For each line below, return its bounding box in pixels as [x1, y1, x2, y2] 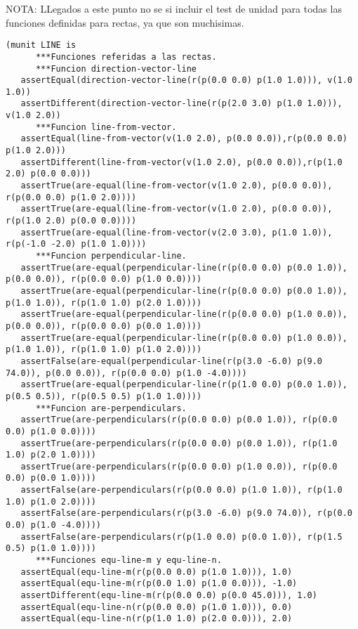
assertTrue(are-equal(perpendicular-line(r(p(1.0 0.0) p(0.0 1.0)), [20, 380, 347, 390]
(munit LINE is [6, 40, 77, 51]
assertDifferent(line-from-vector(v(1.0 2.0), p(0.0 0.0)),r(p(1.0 [20, 157, 343, 167]
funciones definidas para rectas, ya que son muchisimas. [6, 15, 244, 30]
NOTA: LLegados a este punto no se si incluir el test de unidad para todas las [6, 1, 342, 15]
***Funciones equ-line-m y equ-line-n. [35, 555, 222, 566]
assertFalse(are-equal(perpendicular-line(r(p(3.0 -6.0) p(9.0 [20, 356, 323, 366]
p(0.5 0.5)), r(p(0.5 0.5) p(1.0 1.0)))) [6, 391, 202, 401]
